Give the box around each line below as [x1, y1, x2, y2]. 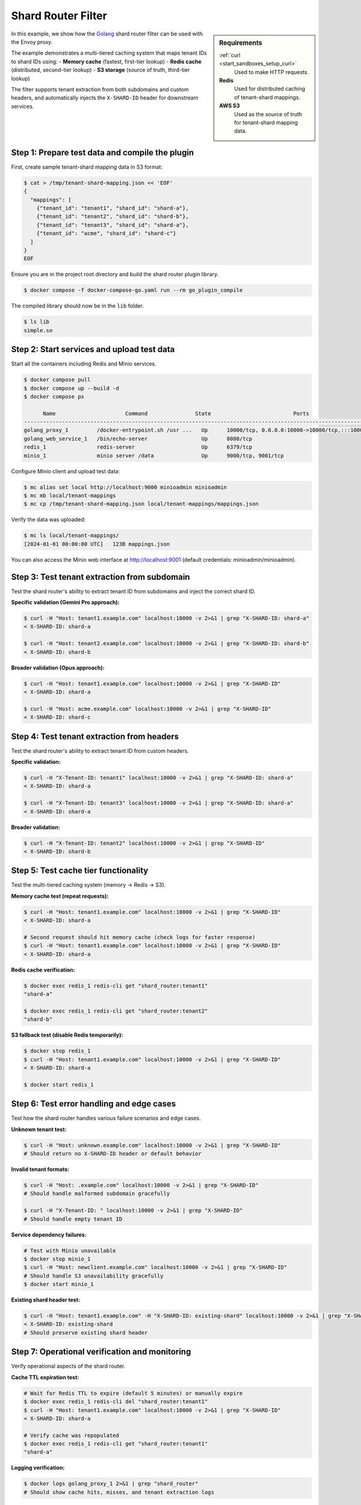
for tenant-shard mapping [234, 119, 298, 126]
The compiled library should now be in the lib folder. [11, 302, 144, 309]
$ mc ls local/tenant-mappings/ [23, 532, 120, 539]
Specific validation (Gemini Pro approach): [11, 599, 120, 606]
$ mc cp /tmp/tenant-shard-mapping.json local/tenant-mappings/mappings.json [23, 500, 259, 507]
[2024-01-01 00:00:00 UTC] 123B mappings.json [23, 541, 170, 547]
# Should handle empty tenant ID [23, 1215, 123, 1222]
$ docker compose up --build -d [23, 385, 120, 391]
